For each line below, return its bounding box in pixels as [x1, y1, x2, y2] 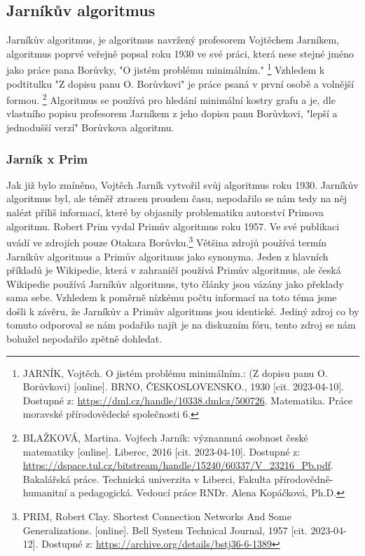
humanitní [22, 485, 67, 500]
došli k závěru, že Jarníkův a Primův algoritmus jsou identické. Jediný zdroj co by [6, 303, 359, 318]
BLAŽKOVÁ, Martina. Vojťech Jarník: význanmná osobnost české [22, 430, 308, 445]
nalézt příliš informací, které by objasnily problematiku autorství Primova [6, 205, 324, 220]
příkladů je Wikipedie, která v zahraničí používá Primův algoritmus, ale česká [6, 263, 341, 277]
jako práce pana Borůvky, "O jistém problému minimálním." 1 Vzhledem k [6, 60, 325, 77]
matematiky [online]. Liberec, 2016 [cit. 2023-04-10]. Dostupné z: [22, 444, 301, 458]
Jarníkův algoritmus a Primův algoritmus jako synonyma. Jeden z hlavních [6, 249, 329, 263]
